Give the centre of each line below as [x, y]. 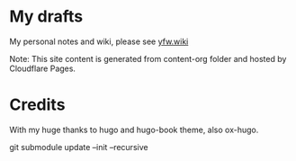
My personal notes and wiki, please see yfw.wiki [99, 41]
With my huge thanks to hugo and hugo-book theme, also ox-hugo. [134, 130]
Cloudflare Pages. [43, 68]
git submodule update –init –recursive [79, 147]
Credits [37, 105]
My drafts [46, 17]
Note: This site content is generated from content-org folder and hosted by [148, 58]
